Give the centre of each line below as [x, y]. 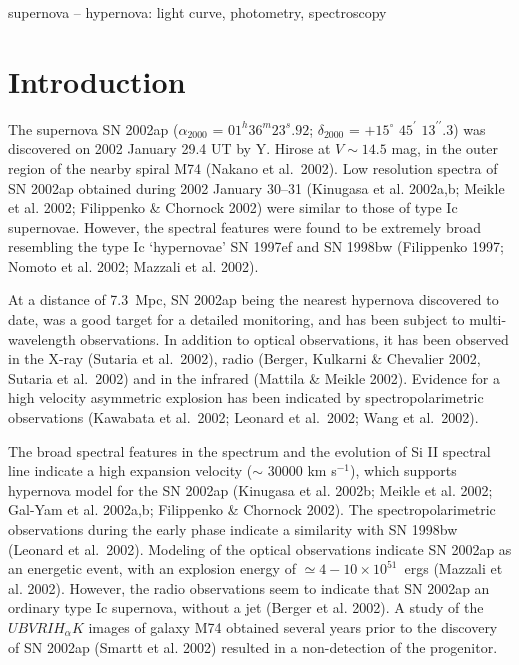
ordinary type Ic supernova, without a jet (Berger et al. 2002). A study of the [246, 607]
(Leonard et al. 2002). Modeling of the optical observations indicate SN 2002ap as [260, 548]
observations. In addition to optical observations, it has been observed [294, 338]
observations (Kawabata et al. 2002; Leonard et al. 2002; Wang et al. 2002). [243, 417]
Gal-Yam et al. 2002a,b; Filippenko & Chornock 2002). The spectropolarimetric [252, 509]
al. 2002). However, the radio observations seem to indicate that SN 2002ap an [249, 587]
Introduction [97, 80]
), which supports [403, 470]
